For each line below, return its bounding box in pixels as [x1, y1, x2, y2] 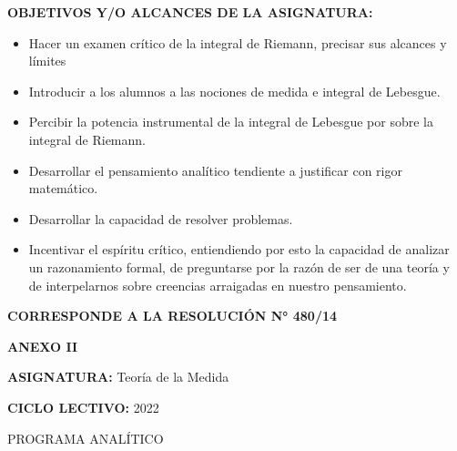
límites [28, 51, 66, 70]
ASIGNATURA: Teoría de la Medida [7, 367, 229, 386]
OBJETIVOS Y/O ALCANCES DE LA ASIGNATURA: [7, 3, 373, 21]
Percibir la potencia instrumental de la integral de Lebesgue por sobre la [28, 112, 433, 131]
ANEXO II [7, 336, 78, 355]
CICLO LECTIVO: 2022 [7, 397, 159, 416]
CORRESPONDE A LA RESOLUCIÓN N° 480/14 [7, 306, 338, 325]
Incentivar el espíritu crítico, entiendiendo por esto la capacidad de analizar [28, 240, 450, 259]
